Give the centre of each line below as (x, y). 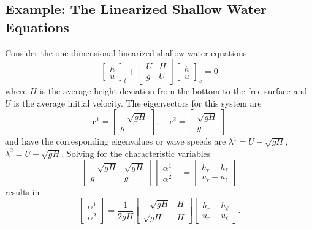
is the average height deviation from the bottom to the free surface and (173, 91)
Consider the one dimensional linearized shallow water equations (126, 52)
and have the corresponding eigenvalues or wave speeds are (116, 141)
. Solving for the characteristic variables (136, 153)
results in (22, 191)
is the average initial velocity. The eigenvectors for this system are (138, 103)
